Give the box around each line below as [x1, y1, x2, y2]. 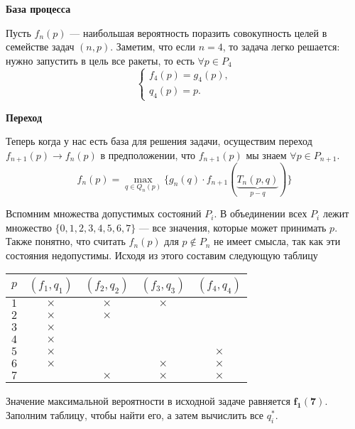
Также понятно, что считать [6, 234, 126, 249]
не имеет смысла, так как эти [214, 234, 341, 249]
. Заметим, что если [110, 39, 196, 54]
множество [6, 219, 52, 234]
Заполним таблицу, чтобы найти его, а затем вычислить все [6, 408, 264, 423]
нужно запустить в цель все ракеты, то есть [6, 53, 195, 67]
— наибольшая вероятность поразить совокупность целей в [70, 25, 327, 40]
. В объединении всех [214, 206, 307, 221]
